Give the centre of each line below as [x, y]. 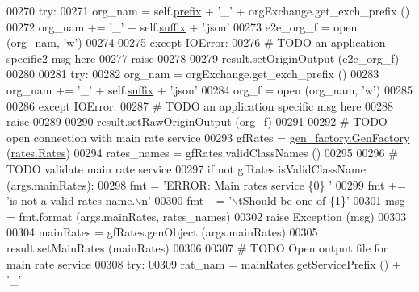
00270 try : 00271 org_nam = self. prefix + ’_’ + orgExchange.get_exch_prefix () [208, 10]
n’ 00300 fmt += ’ [187, 200]
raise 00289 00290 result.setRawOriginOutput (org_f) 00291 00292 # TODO [197, 121]
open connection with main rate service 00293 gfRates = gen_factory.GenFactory [208, 137]
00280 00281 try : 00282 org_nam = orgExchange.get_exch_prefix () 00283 [193, 74]
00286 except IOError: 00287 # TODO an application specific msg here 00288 [200, 105]
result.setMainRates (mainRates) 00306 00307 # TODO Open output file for [197, 247]
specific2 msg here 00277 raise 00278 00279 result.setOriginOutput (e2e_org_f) [203, 58]
